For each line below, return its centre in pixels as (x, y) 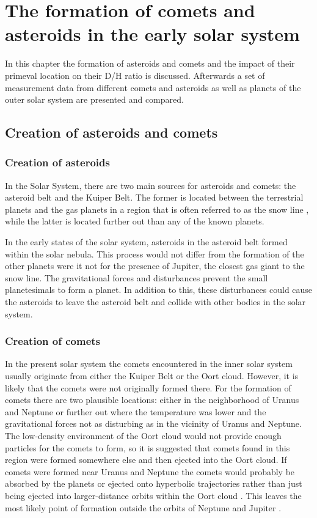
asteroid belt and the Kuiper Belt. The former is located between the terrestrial (154, 197)
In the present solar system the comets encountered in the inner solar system (149, 364)
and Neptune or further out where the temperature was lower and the (136, 411)
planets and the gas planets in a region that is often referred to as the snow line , (157, 209)
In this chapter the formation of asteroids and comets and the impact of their (150, 63)
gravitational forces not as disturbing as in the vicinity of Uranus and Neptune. (153, 424)
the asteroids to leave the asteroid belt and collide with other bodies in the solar (155, 302)
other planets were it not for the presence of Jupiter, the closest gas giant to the (155, 266)
